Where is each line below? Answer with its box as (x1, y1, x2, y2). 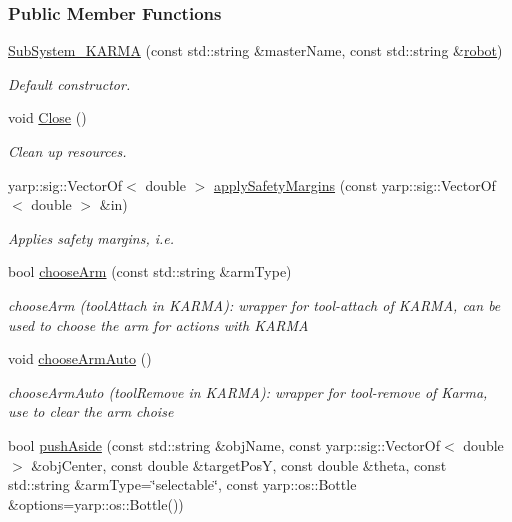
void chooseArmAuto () (8, 348, 152, 369)
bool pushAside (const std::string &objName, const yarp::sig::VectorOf (8, 434, 440, 455)
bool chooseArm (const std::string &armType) (8, 261, 292, 282)
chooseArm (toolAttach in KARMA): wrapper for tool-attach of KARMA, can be (8, 294, 501, 315)
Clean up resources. (8, 141, 127, 161)
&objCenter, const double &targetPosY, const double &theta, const (31, 454, 447, 475)
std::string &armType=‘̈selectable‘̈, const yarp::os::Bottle (8, 474, 357, 495)
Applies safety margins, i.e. (8, 227, 175, 248)
